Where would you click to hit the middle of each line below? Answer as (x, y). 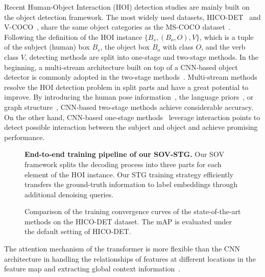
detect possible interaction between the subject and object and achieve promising (131, 127)
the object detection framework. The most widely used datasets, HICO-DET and (132, 17)
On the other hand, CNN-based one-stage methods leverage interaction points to (132, 117)
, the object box (125, 47)
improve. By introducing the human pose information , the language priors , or (129, 97)
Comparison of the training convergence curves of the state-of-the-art (133, 211)
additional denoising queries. (69, 194)
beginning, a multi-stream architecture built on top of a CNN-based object (121, 67)
